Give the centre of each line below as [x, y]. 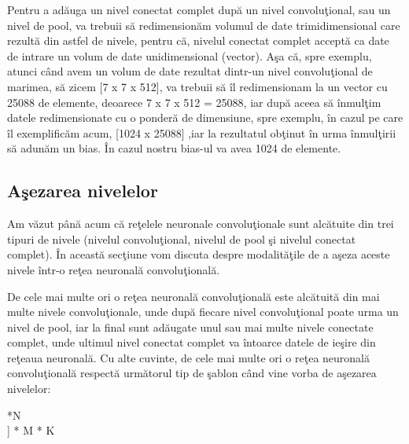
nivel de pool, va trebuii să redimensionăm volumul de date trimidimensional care [204, 25]
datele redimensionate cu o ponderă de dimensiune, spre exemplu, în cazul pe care [205, 117]
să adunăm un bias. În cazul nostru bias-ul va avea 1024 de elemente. [174, 148]
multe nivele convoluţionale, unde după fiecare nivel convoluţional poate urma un [203, 312]
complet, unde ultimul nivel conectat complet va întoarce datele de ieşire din [192, 342]
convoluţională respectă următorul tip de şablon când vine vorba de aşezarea [192, 373]
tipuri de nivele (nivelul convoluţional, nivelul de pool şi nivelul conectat [182, 239]
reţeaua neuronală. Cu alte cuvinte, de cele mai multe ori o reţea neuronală [189, 357]
